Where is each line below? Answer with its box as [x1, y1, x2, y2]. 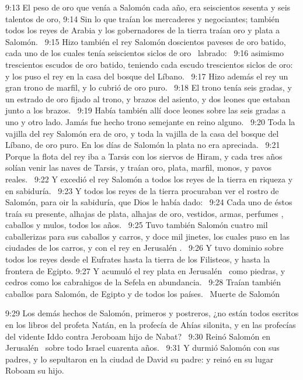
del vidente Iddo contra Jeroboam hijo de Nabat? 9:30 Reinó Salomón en [5, 330, 270, 342]
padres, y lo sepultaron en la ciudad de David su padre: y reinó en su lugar [5, 353, 274, 365]
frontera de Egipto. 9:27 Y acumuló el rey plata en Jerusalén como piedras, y [5, 264, 285, 277]
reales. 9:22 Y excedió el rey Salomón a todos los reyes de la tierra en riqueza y [5, 172, 293, 185]
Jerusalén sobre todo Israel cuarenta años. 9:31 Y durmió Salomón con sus [5, 341, 280, 354]
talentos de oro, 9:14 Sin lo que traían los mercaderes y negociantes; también [5, 12, 280, 25]
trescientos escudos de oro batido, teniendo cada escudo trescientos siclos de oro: [5, 58, 293, 70]
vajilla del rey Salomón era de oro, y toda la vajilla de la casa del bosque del [5, 127, 279, 139]
